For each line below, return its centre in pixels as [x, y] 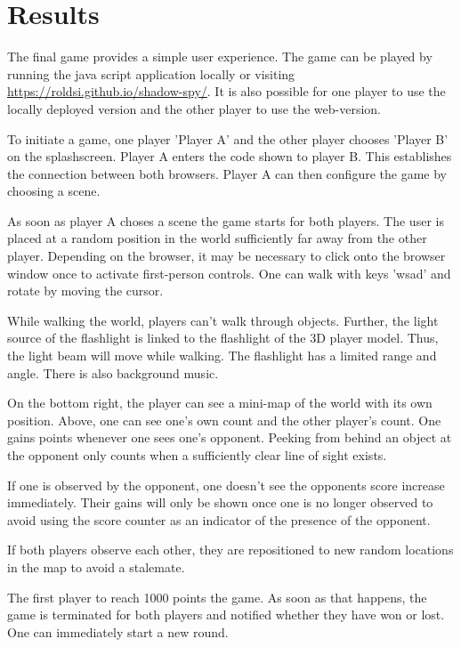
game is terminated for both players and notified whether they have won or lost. [226, 615]
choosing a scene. [54, 191]
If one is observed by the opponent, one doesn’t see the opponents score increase [226, 485]
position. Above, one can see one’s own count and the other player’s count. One [224, 420]
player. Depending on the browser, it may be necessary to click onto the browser [226, 256]
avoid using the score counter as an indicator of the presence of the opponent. [219, 519]
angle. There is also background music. [113, 372]
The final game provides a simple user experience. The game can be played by [220, 57]
